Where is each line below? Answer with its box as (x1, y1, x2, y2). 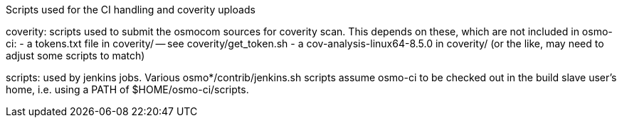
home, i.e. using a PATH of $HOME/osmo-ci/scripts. (6, 83, 249, 95)
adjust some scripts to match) (6, 49, 145, 61)
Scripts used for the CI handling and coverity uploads (6, 4, 255, 16)
